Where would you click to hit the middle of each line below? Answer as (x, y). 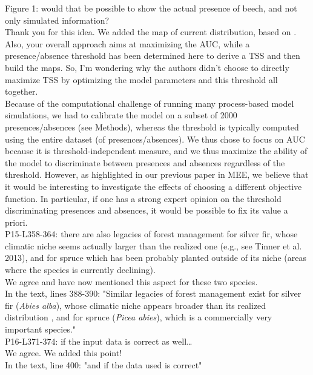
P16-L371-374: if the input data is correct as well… (99, 341)
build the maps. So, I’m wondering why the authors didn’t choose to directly (147, 67)
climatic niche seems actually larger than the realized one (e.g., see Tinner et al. (153, 245)
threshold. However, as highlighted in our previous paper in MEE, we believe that (157, 174)
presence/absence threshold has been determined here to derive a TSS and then (153, 56)
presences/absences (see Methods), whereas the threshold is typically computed (152, 127)
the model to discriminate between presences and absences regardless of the (145, 162)
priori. (16, 222)
